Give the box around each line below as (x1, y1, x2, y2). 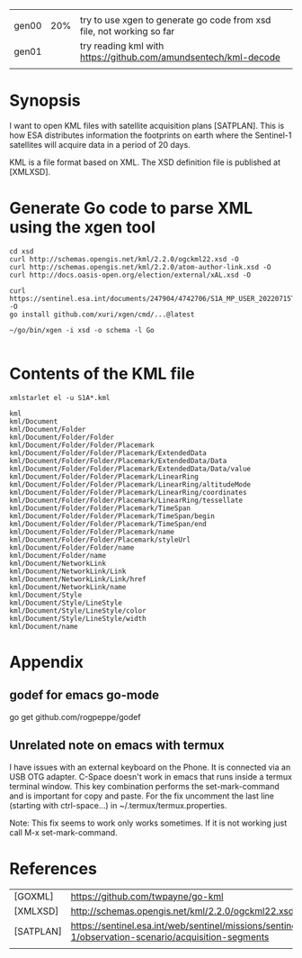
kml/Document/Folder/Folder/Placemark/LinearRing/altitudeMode (9, 479, 252, 489)
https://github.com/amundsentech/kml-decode (79, 51, 281, 63)
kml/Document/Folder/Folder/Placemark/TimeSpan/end (9, 519, 207, 528)
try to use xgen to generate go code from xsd (79, 14, 271, 26)
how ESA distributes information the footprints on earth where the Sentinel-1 (9, 130, 292, 141)
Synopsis (9, 90, 81, 111)
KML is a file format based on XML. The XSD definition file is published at (9, 157, 281, 168)
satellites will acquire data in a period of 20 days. (9, 139, 191, 150)
